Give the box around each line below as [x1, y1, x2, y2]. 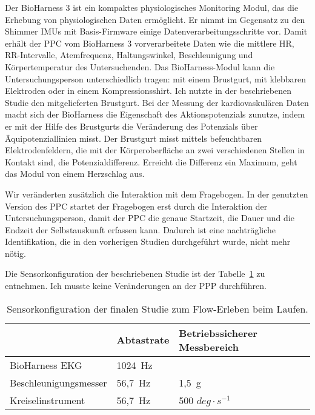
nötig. [5, 247, 27, 259]
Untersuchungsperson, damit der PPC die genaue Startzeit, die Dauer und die [5, 211, 294, 224]
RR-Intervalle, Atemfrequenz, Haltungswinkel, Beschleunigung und [5, 48, 253, 61]
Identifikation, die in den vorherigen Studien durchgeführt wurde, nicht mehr [5, 235, 291, 248]
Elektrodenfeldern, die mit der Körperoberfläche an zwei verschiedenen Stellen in [5, 144, 305, 156]
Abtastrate [116, 333, 170, 347]
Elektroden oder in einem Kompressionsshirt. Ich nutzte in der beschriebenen [5, 84, 291, 97]
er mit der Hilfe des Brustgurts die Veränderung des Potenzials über [5, 119, 258, 132]
